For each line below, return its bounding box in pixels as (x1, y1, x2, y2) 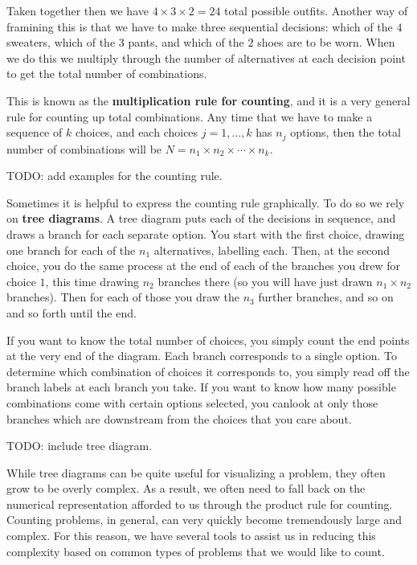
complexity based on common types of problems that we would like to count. (6, 542, 385, 559)
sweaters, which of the (6, 34, 116, 51)
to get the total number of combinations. (6, 65, 207, 82)
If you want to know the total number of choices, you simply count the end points (6, 331, 410, 348)
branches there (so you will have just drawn (157, 272, 373, 289)
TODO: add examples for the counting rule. (6, 167, 223, 184)
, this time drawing (45, 272, 140, 289)
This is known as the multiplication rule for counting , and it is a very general (6, 92, 411, 108)
